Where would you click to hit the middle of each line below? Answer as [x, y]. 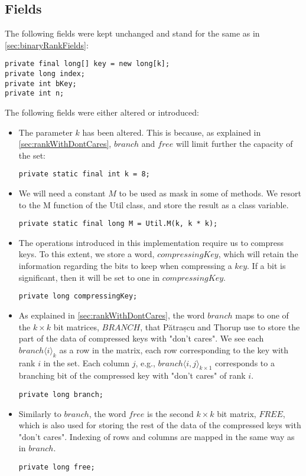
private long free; [57, 467]
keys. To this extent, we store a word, [87, 254]
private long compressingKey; [78, 296]
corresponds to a [245, 362]
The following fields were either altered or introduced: [102, 112]
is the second [170, 413]
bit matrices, [76, 326]
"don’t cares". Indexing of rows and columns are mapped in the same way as [157, 436]
